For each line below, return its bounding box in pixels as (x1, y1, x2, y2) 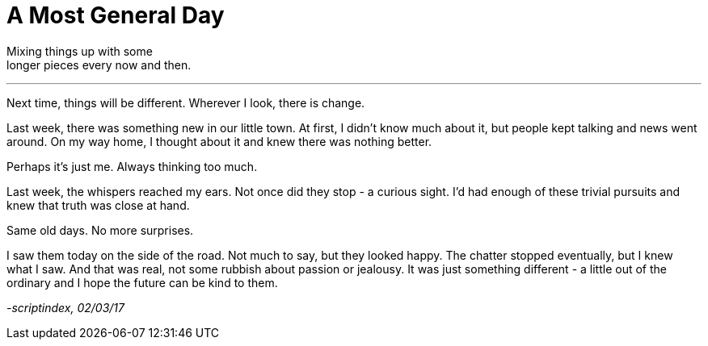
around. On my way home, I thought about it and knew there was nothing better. (6, 134, 432, 148)
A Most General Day (6, 2, 225, 29)
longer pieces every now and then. (6, 57, 192, 72)
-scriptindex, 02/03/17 (6, 300, 124, 315)
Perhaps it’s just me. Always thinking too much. (6, 159, 258, 173)
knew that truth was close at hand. (6, 198, 190, 212)
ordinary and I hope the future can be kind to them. (6, 275, 278, 290)
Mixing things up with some (6, 44, 153, 58)
